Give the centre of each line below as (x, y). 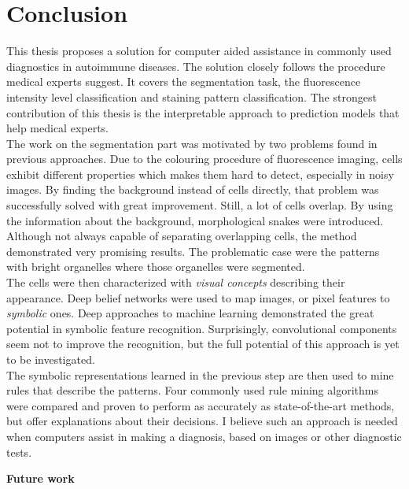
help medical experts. (58, 128)
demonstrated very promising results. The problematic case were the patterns (193, 251)
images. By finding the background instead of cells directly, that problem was (193, 189)
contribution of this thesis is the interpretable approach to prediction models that (203, 112)
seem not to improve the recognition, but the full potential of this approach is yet (203, 344)
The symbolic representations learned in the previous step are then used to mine (200, 374)
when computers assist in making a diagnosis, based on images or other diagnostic (204, 436)
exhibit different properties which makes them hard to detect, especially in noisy (200, 174)
